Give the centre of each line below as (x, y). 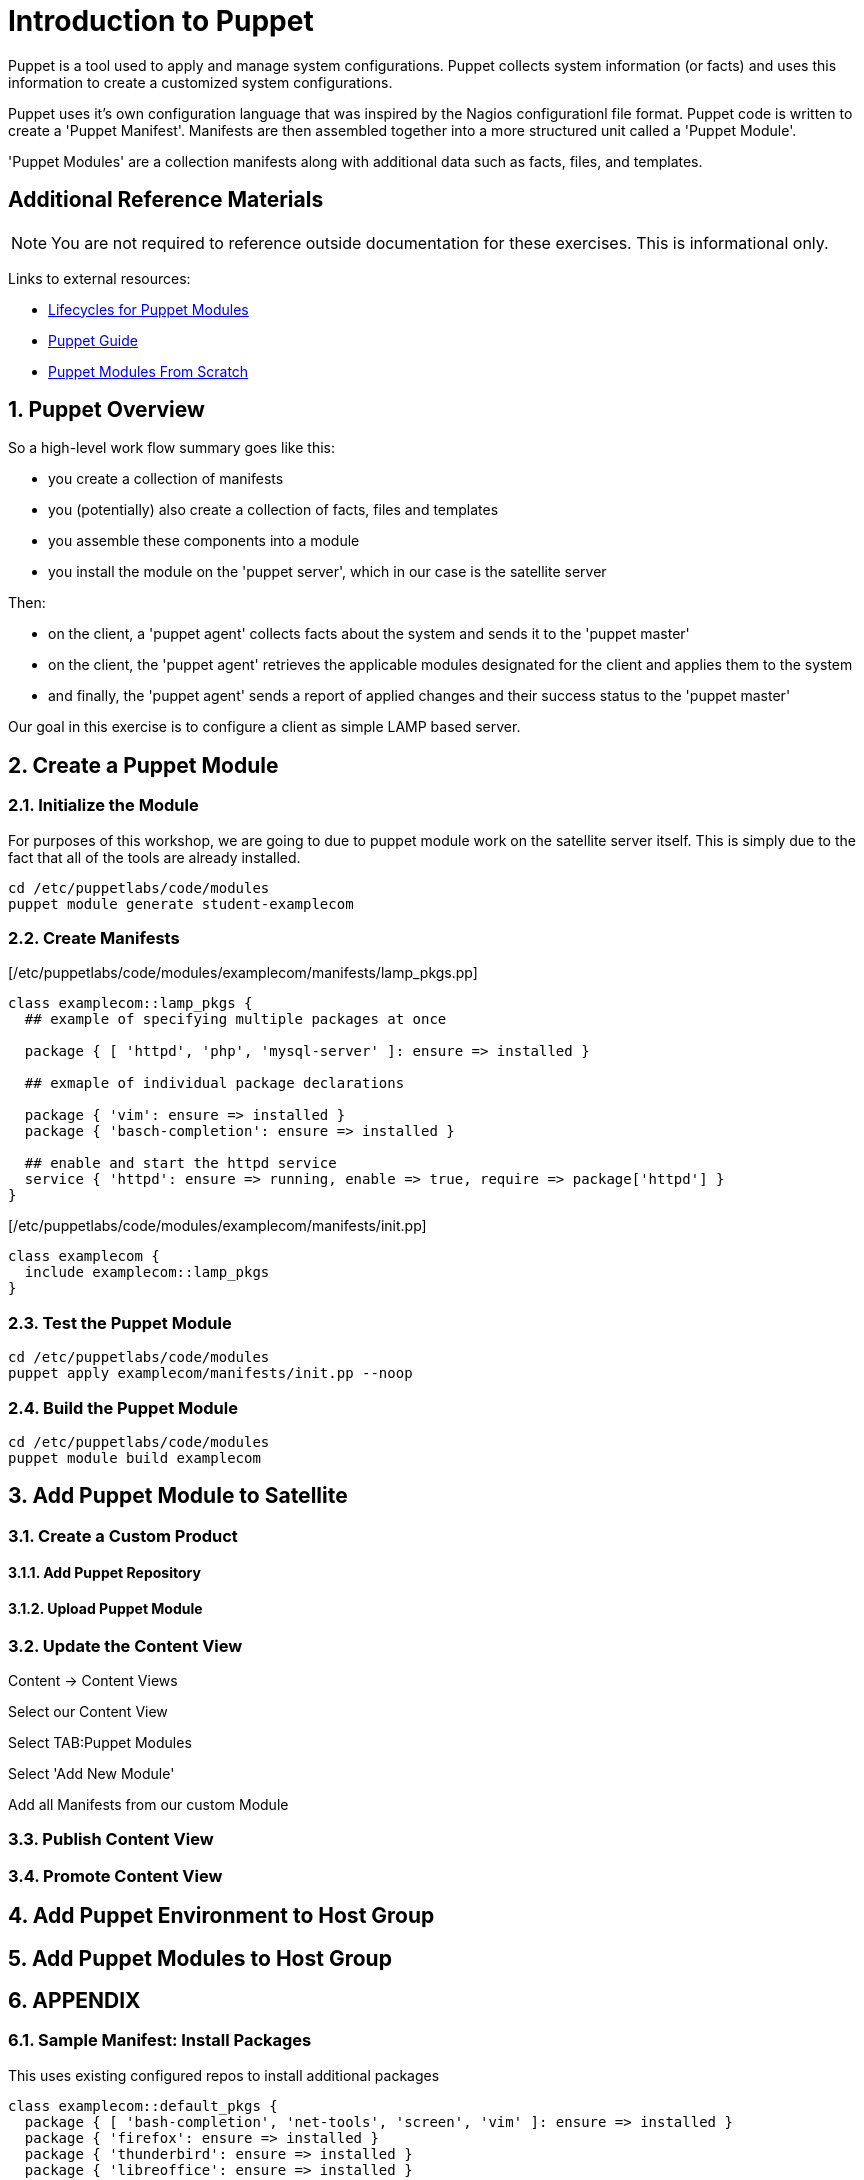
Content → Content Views (93, 1680)
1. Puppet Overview (106, 410)
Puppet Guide (93, 340)
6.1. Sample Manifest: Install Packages (160, 2040)
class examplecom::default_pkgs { (143, 2105)
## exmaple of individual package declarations (214, 1083)
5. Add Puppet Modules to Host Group (200, 1958)
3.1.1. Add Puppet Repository (104, 1573)
